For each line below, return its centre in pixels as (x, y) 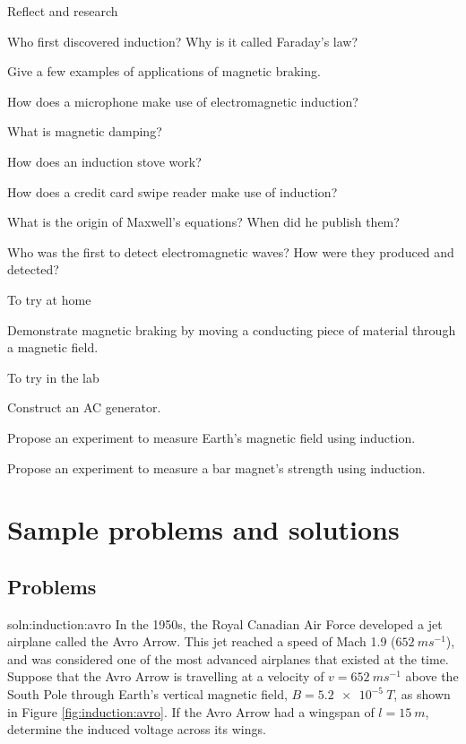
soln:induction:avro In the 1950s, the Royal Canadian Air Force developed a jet (225, 623)
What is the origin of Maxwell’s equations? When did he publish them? (203, 222)
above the (432, 676)
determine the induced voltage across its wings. (137, 729)
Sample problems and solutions (203, 529)
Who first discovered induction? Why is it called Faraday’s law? (183, 41)
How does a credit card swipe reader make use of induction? (173, 191)
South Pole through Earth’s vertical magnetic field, (147, 694)
